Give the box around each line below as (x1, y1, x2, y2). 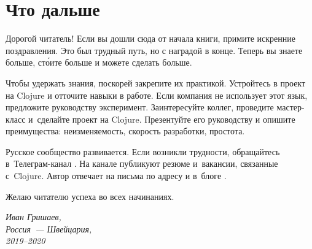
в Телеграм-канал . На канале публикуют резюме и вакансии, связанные (6, 157, 278, 170)
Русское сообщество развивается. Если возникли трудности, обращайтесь (6, 145, 280, 158)
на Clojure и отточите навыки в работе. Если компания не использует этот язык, (6, 88, 308, 101)
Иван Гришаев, (6, 210, 61, 223)
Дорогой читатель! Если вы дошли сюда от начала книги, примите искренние (6, 32, 295, 45)
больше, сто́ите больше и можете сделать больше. (6, 56, 192, 69)
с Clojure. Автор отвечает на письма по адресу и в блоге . (6, 169, 227, 182)
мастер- (276, 101, 305, 113)
